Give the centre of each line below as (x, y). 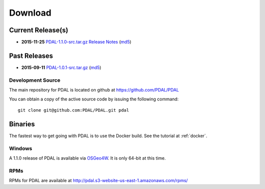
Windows (21, 148)
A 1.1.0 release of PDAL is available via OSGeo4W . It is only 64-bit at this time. (88, 158)
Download (30, 13)
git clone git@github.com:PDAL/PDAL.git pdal (74, 110)
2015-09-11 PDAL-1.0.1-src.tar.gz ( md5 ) (61, 67)
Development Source (35, 80)
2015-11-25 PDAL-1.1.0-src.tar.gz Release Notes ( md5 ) (76, 42)
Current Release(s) (39, 30)
